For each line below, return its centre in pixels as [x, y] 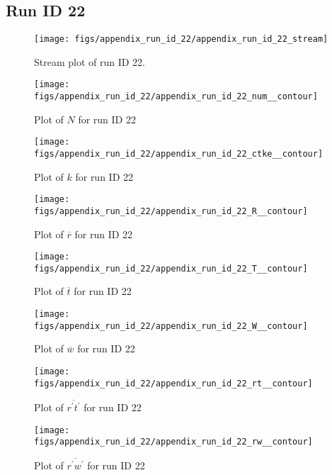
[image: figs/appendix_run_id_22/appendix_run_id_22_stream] [181, 39]
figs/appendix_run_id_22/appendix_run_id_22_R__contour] [171, 211]
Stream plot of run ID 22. [90, 61]
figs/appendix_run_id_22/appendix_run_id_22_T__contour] [171, 268]
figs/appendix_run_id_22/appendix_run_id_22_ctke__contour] [179, 154]
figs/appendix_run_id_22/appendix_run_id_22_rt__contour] [173, 383]
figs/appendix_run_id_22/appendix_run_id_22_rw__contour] [173, 442]
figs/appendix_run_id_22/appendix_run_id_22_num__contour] [176, 97]
